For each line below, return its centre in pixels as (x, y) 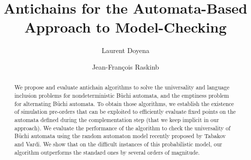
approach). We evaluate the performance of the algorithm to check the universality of (122, 128)
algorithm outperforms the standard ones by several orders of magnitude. (107, 152)
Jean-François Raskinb (125, 66)
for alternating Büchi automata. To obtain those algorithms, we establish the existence (124, 103)
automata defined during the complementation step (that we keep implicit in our (117, 119)
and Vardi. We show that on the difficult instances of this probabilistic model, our (118, 144)
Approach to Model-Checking (125, 27)
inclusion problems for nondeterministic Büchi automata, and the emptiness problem (122, 95)
